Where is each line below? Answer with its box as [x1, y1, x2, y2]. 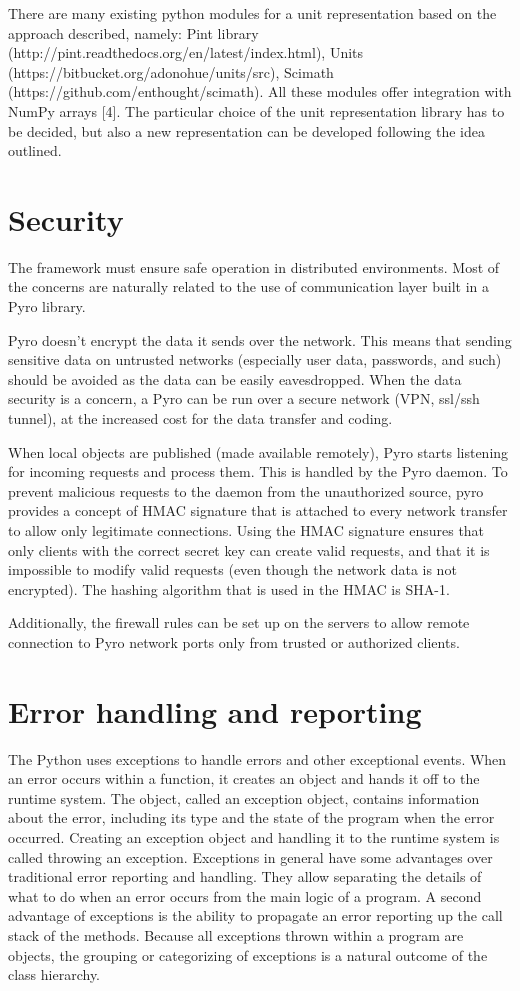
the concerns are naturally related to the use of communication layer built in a [8, 276, 490, 297]
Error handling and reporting [8, 690, 422, 731]
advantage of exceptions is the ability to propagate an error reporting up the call [8, 905, 503, 926]
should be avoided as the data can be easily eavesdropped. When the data [8, 368, 462, 389]
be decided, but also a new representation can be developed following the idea [8, 120, 486, 141]
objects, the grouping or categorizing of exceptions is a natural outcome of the [8, 944, 488, 965]
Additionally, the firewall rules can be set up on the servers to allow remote [8, 612, 470, 633]
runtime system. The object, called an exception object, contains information [8, 787, 480, 808]
